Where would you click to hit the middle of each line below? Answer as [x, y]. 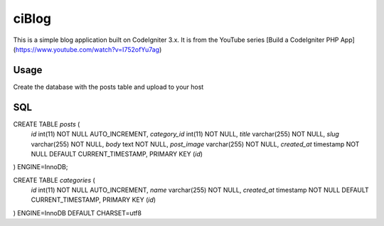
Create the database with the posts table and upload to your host [108, 87]
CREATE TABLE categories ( [54, 180]
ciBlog [32, 18]
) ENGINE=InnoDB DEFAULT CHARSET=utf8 [78, 212]
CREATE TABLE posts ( [47, 124]
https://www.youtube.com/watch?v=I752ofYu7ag [87, 49]
